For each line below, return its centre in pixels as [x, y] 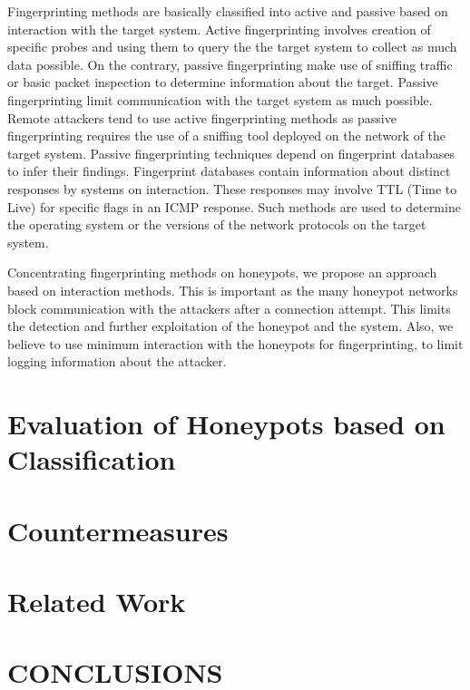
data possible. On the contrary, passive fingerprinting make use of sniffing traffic [230, 64]
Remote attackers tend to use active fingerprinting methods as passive [202, 117]
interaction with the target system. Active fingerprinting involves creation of [219, 29]
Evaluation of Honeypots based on [226, 424]
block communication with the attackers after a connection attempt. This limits [229, 308]
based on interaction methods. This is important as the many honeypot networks [233, 290]
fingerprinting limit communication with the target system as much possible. [220, 99]
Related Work [97, 601]
